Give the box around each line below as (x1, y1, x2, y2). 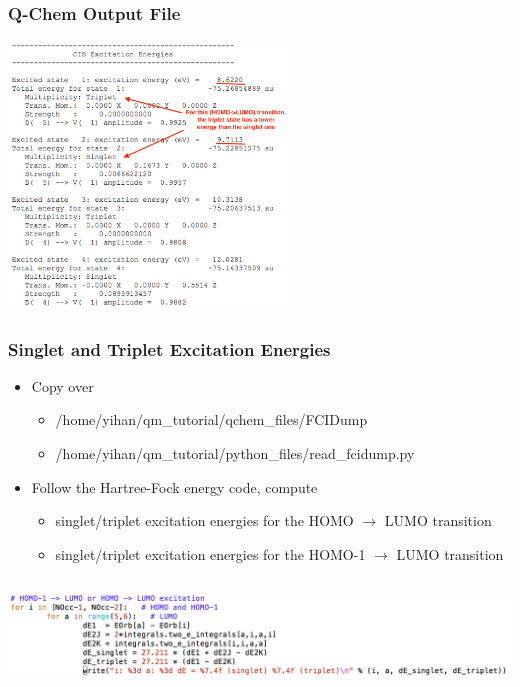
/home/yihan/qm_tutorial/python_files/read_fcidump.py (55, 443, 415, 464)
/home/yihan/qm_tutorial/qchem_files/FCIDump (55, 409, 368, 430)
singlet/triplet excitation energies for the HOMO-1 (55, 543, 366, 564)
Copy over (31, 375, 94, 396)
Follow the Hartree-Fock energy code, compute (31, 476, 318, 497)
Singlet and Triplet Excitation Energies (8, 336, 331, 361)
